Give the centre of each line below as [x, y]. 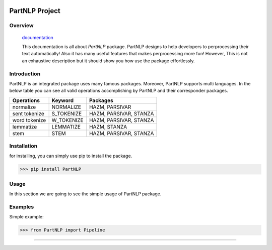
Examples [22, 207]
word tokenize [29, 120]
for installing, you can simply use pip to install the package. [71, 156]
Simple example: [26, 217]
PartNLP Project [35, 11]
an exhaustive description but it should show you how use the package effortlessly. [108, 61]
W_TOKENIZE [67, 120]
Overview [21, 26]
